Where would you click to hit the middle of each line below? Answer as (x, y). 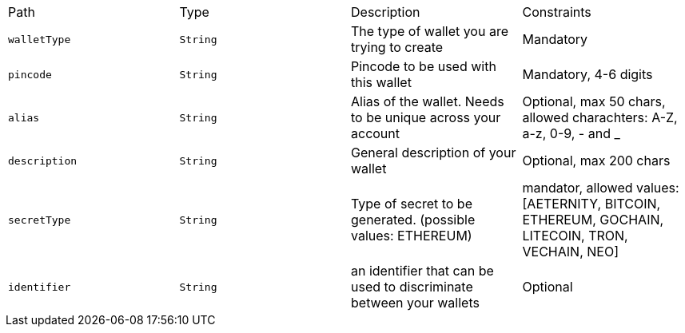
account (376, 133)
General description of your (434, 153)
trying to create (397, 47)
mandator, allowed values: (601, 188)
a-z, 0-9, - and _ (571, 133)
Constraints (557, 12)
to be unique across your (426, 117)
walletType (40, 39)
